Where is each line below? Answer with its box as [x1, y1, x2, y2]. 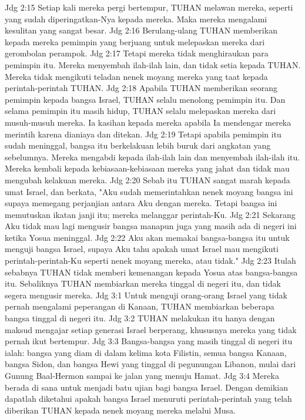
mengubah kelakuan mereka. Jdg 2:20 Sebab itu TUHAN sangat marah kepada [5, 173, 290, 186]
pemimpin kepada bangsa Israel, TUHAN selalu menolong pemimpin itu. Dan [5, 93, 286, 105]
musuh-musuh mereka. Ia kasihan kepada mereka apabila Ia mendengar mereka [5, 116, 291, 128]
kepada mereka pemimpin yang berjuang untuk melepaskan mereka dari [5, 35, 265, 48]
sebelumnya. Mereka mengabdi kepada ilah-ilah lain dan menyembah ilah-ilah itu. [5, 150, 300, 163]
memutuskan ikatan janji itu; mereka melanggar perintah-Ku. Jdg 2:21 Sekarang [5, 208, 296, 220]
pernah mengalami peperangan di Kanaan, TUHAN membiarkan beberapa [5, 300, 274, 313]
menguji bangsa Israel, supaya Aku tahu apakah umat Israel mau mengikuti [5, 243, 279, 255]
